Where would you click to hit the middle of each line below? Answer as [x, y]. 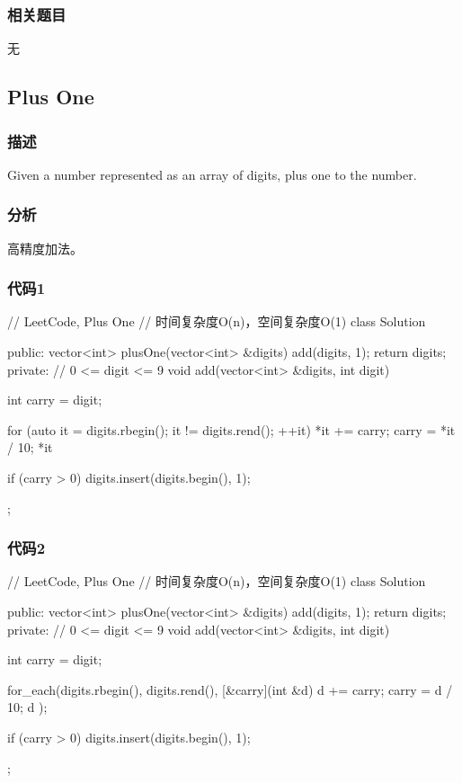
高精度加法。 [45, 248]
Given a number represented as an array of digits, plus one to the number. [212, 174]
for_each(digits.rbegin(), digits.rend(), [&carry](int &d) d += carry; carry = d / [230, 689]
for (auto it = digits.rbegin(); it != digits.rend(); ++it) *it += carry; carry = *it [231, 429]
